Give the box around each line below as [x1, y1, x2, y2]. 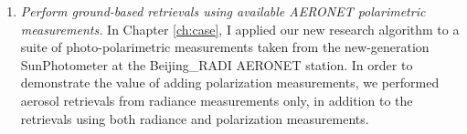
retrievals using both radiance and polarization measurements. [20, 108, 369, 128]
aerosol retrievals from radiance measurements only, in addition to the [20, 90, 413, 109]
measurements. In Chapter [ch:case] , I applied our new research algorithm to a [20, 19, 460, 38]
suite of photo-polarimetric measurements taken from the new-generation [20, 37, 430, 57]
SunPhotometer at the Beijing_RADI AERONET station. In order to [20, 55, 413, 74]
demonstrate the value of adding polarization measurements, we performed [20, 73, 440, 92]
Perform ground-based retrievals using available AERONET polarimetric [20, 2, 426, 20]
